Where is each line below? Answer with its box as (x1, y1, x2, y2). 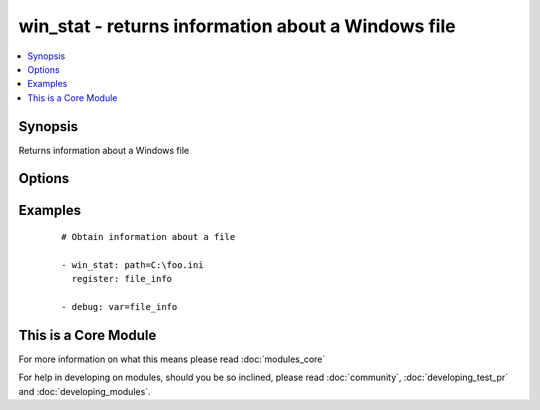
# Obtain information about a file (61, 231, 236, 243)
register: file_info (71, 273, 173, 285)
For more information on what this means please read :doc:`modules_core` (18, 353, 326, 365)
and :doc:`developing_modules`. (18, 385, 151, 397)
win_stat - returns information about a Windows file (18, 15, 456, 37)
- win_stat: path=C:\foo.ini (61, 259, 204, 270)
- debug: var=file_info (61, 301, 178, 312)
